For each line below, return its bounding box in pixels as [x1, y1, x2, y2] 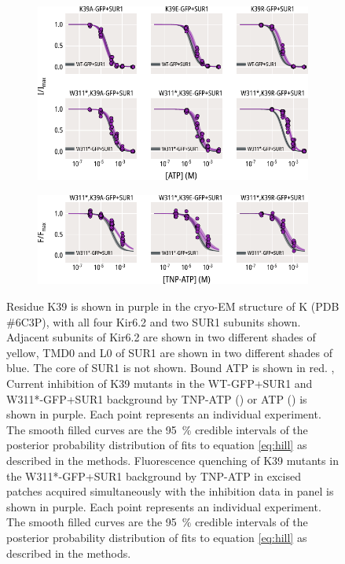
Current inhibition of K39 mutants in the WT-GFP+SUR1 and [6, 375, 313, 392]
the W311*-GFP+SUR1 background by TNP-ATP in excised [6, 467, 301, 484]
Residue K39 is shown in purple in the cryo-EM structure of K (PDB [6, 298, 339, 315]
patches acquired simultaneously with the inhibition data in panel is [6, 483, 334, 499]
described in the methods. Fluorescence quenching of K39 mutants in [6, 452, 339, 469]
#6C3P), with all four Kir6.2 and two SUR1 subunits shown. [6, 313, 301, 330]
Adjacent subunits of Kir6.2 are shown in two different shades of [6, 329, 316, 345]
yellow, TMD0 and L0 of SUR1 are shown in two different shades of [6, 344, 333, 360]
